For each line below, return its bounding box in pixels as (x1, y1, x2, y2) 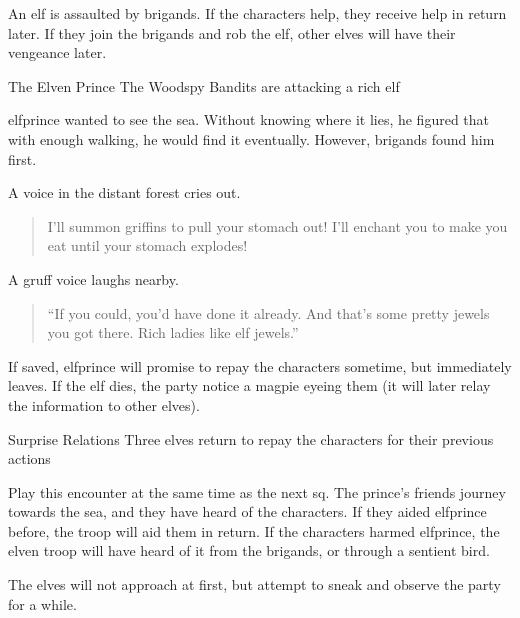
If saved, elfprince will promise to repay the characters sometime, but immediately (8, 355, 512, 376)
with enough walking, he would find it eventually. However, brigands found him (8, 128, 495, 149)
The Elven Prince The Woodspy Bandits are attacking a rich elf (8, 75, 400, 96)
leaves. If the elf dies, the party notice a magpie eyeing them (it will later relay (8, 375, 491, 396)
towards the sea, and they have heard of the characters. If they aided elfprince (8, 501, 487, 522)
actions (8, 448, 51, 469)
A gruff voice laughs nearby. (8, 268, 179, 289)
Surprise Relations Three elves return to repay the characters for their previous (8, 428, 494, 449)
